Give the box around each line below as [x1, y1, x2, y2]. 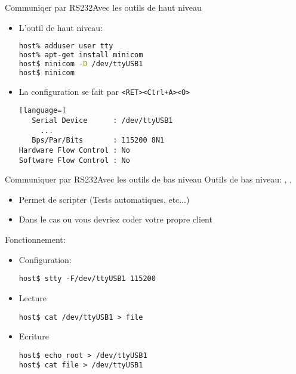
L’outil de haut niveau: [18, 21, 103, 33]
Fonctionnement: [5, 233, 66, 246]
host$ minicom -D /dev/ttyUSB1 [18, 59, 143, 68]
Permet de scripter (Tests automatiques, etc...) [18, 193, 190, 205]
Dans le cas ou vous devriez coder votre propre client [18, 213, 212, 225]
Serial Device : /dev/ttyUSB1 [32, 116, 173, 125]
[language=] [18, 106, 66, 115]
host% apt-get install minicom [18, 51, 143, 60]
